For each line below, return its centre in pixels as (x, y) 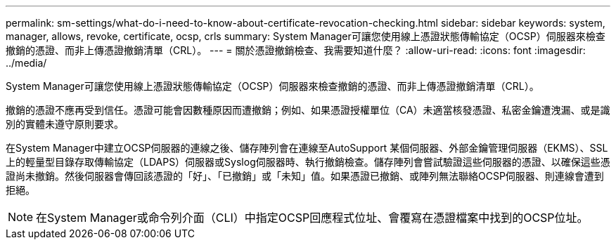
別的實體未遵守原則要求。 (65, 124)
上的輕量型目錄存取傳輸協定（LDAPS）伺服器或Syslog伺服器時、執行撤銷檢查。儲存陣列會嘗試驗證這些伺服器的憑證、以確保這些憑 (308, 162)
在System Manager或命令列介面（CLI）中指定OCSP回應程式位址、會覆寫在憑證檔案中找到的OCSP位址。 (312, 218)
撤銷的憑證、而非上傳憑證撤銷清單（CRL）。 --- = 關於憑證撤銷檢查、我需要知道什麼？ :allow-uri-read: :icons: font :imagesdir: (296, 50)
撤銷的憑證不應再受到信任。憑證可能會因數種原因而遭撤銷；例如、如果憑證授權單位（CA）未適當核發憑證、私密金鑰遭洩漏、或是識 (308, 110)
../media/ (26, 63)
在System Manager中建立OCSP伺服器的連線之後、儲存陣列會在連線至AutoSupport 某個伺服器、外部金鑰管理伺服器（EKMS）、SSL (307, 148)
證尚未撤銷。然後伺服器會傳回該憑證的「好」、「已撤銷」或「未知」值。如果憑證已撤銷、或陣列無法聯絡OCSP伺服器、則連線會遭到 (305, 176)
